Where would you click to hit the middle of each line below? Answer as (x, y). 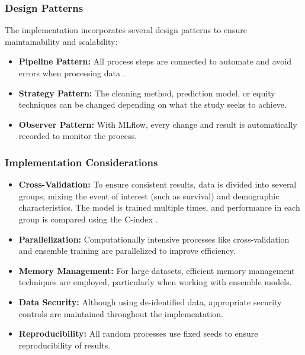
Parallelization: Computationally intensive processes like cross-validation (154, 239)
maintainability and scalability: (61, 41)
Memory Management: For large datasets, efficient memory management (157, 270)
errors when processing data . (72, 73)
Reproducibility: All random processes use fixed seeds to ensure (138, 333)
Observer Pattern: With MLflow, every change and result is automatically (158, 124)
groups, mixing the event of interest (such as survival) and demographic (149, 196)
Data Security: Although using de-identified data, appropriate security (150, 301)
